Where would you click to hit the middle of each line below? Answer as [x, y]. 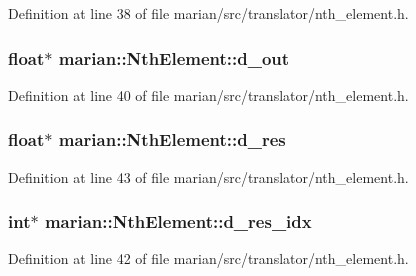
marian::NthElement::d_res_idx [178, 221]
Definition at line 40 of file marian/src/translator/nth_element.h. [208, 94]
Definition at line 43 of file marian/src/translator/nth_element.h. [208, 176]
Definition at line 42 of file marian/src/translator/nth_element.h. [208, 258]
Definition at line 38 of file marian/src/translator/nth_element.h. [208, 13]
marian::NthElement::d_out [174, 57]
